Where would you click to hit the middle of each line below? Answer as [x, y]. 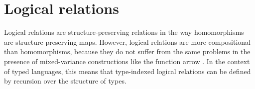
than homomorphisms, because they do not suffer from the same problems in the [127, 51]
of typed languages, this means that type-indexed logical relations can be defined [127, 71]
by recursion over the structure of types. [65, 81]
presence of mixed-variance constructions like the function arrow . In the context [127, 61]
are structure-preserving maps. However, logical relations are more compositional [127, 42]
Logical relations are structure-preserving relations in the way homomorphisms [124, 32]
